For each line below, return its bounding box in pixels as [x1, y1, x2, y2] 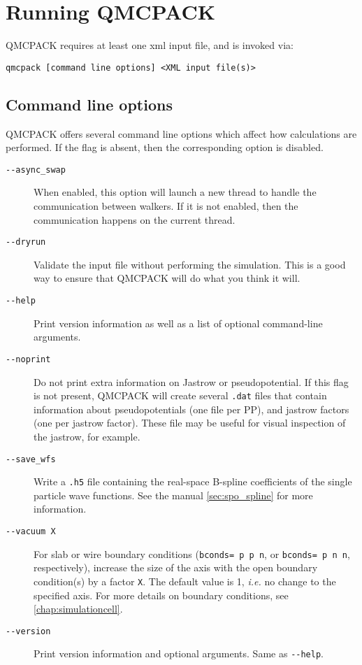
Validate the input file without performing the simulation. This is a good [34, 257, 346, 271]
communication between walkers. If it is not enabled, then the [34, 199, 298, 213]
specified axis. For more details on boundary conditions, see [34, 587, 289, 602]
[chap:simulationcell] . [34, 601, 123, 616]
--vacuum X [6, 527, 56, 537]
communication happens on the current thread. [34, 212, 236, 227]
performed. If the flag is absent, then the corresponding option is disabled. [6, 140, 324, 155]
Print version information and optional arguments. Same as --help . [34, 646, 324, 661]
